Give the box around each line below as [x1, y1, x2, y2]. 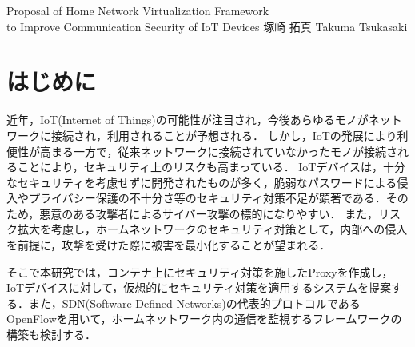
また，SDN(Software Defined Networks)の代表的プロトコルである [28, 294, 361, 311]
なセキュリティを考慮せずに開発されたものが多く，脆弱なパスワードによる [6, 173, 397, 190]
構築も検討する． [6, 326, 96, 343]
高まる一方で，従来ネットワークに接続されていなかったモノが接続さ [39, 142, 398, 159]
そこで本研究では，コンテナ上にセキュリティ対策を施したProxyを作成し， [6, 263, 393, 280]
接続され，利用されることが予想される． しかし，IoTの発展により [50, 126, 397, 143]
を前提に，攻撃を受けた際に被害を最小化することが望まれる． [6, 237, 331, 253]
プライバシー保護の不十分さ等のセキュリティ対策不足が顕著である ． [28, 189, 386, 206]
